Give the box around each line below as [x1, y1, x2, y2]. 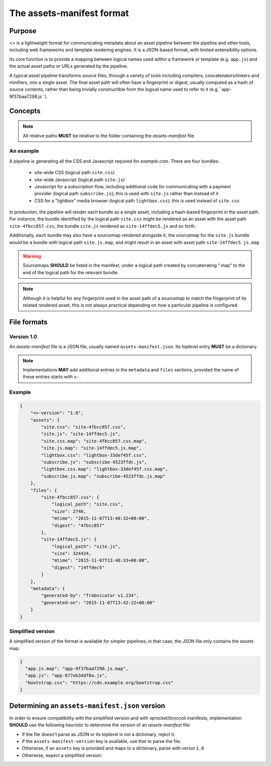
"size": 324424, [51, 551, 92, 557]
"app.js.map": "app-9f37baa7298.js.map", [25, 666, 129, 672]
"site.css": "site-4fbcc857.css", [41, 424, 126, 430]
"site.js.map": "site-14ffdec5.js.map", [41, 445, 142, 451]
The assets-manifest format [9, 8, 129, 19]
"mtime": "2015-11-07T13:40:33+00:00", [51, 558, 150, 563]
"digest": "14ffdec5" [51, 565, 105, 570]
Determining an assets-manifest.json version [9, 701, 166, 710]
